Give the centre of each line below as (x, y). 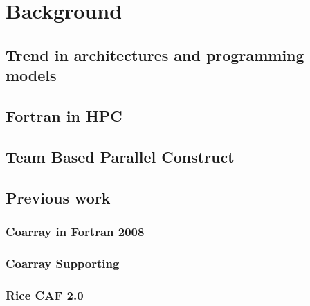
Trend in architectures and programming (155, 54)
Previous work (58, 197)
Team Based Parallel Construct (120, 156)
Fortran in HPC (64, 115)
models (31, 75)
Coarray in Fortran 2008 (75, 231)
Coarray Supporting (63, 263)
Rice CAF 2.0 (45, 295)
